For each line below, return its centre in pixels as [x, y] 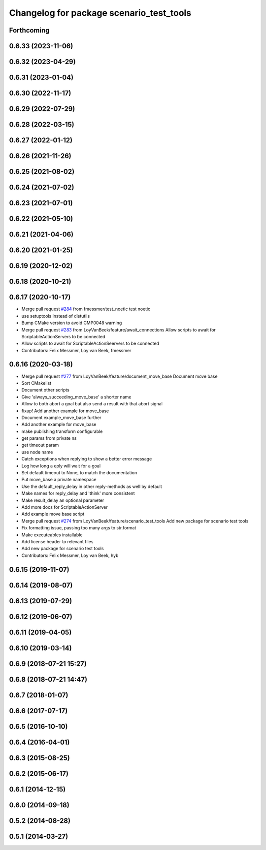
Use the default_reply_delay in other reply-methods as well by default [92, 486]
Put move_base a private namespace [59, 480]
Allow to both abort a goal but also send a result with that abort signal [92, 404]
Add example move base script [53, 514]
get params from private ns [49, 438]
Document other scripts [46, 390]
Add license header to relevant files [57, 541]
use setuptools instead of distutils [56, 316]
